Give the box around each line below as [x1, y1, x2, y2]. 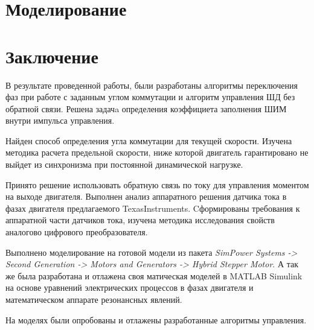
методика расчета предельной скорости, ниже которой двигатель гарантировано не [5, 146, 309, 159]
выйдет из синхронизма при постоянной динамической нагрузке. [5, 158, 243, 171]
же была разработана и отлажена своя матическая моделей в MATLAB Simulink [5, 269, 303, 282]
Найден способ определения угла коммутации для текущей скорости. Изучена [5, 134, 292, 147]
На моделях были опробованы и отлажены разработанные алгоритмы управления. [5, 313, 307, 326]
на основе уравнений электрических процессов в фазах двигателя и [5, 281, 254, 294]
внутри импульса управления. [5, 114, 115, 127]
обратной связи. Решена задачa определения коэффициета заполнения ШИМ [5, 102, 287, 115]
